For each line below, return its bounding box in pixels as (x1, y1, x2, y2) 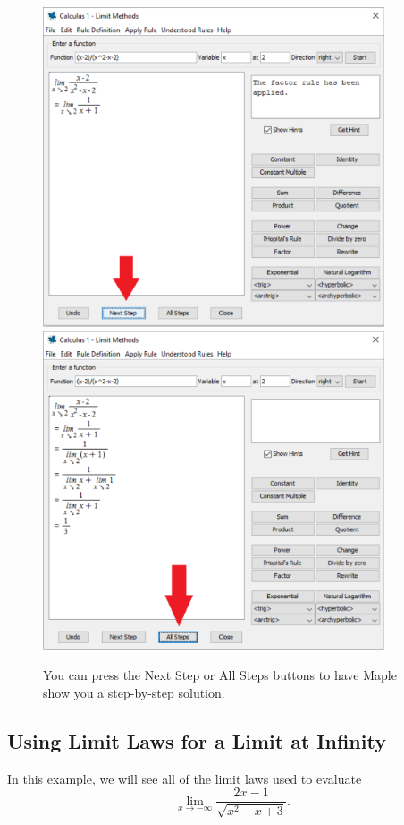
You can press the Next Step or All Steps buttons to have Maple (43, 666, 397, 684)
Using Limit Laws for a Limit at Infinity (7, 726, 386, 754)
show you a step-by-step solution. (43, 683, 225, 701)
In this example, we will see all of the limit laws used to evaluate (7, 769, 362, 787)
